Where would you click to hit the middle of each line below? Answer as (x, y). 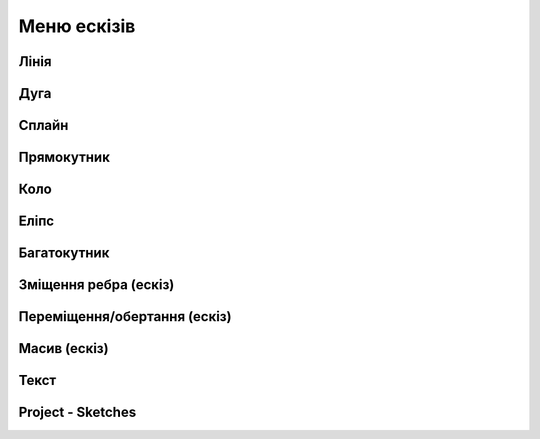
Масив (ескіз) (63, 348)
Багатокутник (64, 253)
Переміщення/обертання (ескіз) (125, 316)
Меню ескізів (77, 26)
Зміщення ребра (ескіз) (96, 285)
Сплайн (43, 125)
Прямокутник (64, 157)
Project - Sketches (77, 412)
